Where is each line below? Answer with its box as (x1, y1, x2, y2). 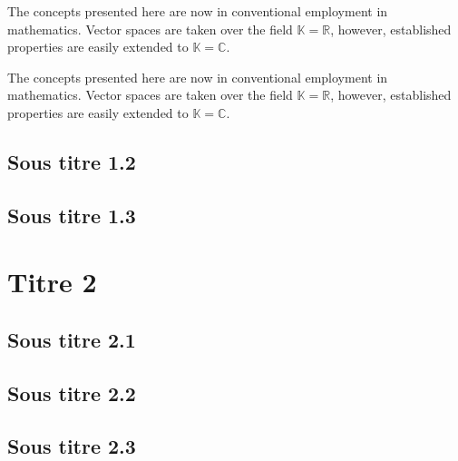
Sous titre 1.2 (7, 147, 136, 175)
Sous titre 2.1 (7, 325, 136, 353)
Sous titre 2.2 (7, 378, 136, 407)
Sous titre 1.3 (7, 201, 136, 229)
